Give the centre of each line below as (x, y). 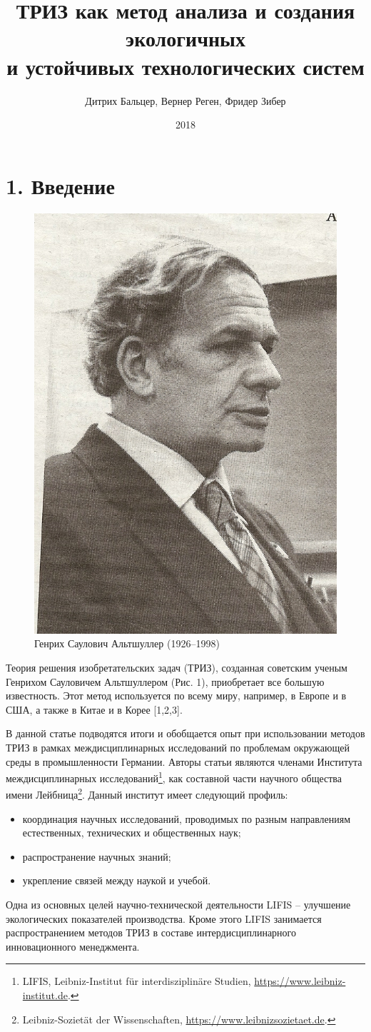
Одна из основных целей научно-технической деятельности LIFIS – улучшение (178, 904)
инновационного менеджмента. (73, 946)
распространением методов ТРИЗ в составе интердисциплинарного (151, 932)
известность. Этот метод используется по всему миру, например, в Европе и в (176, 695)
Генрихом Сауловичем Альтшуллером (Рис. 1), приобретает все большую (165, 681)
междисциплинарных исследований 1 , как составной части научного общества (174, 777)
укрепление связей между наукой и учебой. (117, 880)
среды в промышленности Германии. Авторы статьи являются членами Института (184, 761)
